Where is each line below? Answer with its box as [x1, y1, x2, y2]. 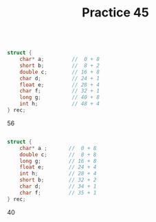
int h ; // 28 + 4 [19, 170, 97, 177]
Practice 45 [82, 5, 149, 21]
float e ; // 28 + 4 [19, 81, 100, 88]
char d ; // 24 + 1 [19, 75, 100, 82]
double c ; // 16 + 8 [19, 69, 100, 75]
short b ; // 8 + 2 [19, 62, 100, 69]
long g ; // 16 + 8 [19, 158, 97, 164]
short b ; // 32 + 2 [19, 177, 97, 184]
